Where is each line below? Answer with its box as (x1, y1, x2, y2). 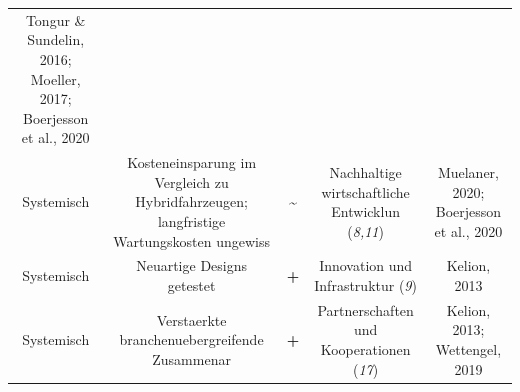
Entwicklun (331, 201, 400, 222)
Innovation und (319, 255, 413, 276)
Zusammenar (152, 348, 231, 369)
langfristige (157, 210, 226, 231)
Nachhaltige (329, 161, 402, 182)
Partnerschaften (317, 299, 414, 320)
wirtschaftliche (321, 181, 410, 202)
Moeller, (30, 68, 81, 89)
